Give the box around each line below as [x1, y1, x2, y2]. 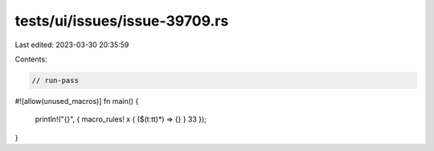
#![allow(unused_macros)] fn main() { [14, 96, 139, 105]
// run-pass [31, 76, 80, 85]
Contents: [14, 54, 47, 64]
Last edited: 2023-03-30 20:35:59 [14, 40, 129, 50]
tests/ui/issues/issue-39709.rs [14, 12, 229, 30]
